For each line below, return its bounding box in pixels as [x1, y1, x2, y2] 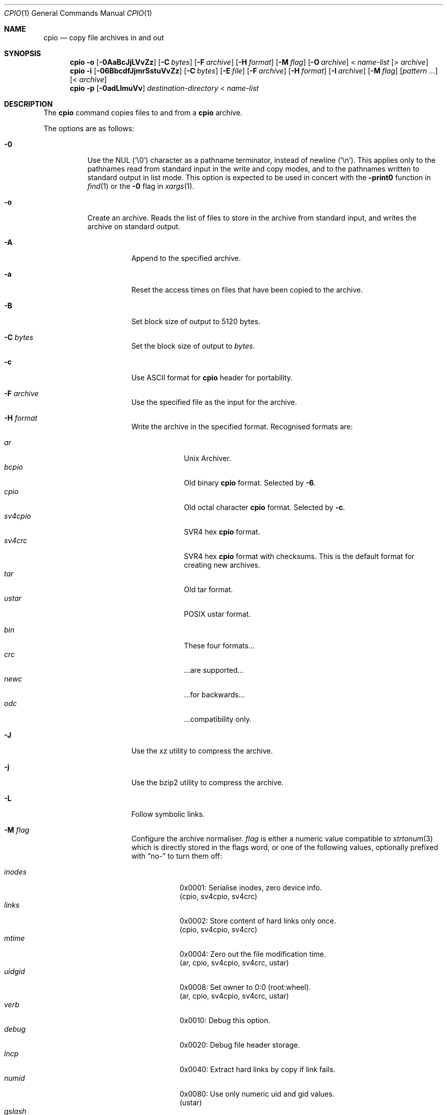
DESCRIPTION [4, 100, 53, 108]
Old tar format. [184, 585, 233, 594]
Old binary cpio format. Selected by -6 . [184, 478, 316, 487]
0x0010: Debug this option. [180, 1016, 270, 1025]
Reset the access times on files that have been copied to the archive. [131, 285, 363, 294]
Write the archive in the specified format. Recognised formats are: [131, 422, 353, 431]
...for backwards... [184, 690, 245, 699]
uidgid [4, 967, 25, 976]
